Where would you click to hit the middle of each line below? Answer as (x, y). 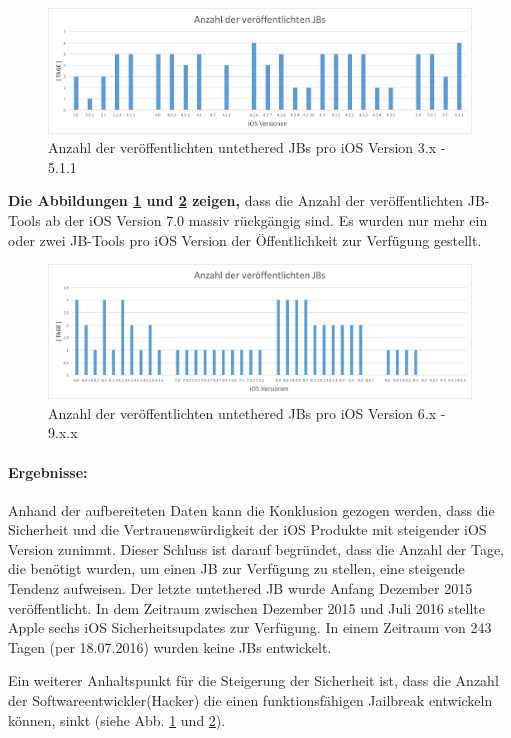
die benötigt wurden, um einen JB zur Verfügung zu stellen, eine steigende (236, 568)
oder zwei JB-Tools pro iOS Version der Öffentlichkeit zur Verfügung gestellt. (245, 239)
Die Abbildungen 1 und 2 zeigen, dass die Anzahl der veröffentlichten (236, 200)
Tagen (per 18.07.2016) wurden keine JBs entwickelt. (170, 646)
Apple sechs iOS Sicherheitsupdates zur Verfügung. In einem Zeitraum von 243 (250, 627)
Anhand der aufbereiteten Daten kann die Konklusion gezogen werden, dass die (251, 509)
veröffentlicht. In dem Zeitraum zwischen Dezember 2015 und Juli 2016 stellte (246, 607)
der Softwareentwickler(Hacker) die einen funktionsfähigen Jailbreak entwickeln (250, 700)
